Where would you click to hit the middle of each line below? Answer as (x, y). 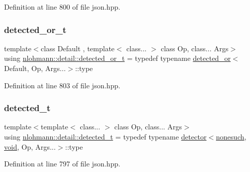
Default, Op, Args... (35, 68)
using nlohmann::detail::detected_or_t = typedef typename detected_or (117, 58)
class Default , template (78, 48)
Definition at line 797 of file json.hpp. (62, 164)
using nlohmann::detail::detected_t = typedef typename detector (105, 136)
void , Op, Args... (30, 146)
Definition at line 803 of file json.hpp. (62, 85)
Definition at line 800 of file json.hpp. (62, 7)
